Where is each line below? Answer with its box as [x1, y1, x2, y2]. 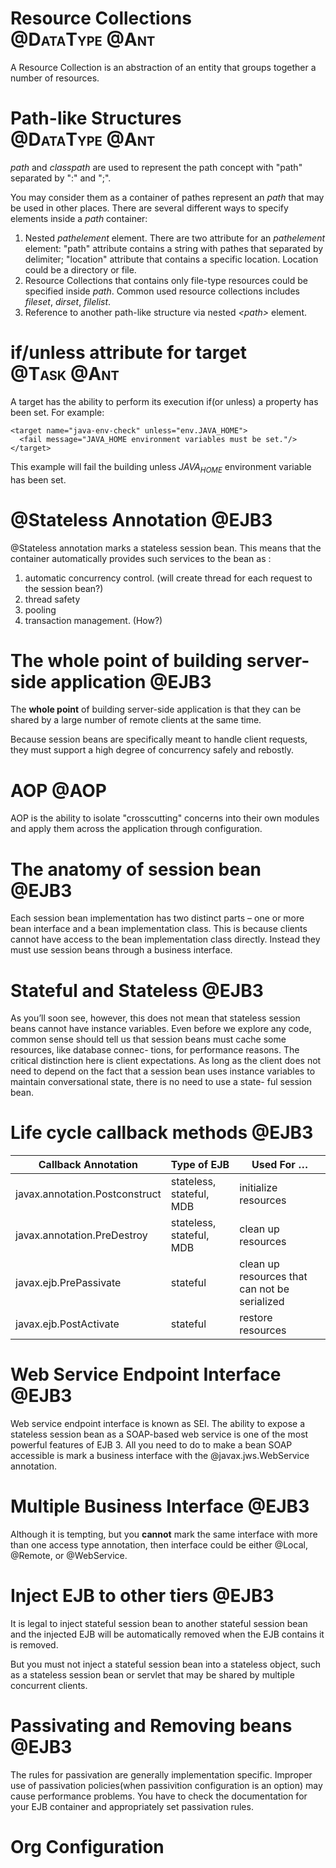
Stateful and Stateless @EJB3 [10, 979, 264, 1002]
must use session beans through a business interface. [10, 944, 233, 956]
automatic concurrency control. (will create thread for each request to [24, 572, 313, 584]
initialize [239, 1181, 278, 1195]
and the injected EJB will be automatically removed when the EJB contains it [10, 1628, 325, 1641]
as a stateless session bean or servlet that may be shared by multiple [10, 1669, 295, 1681]
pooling [24, 603, 57, 616]
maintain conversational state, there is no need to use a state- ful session [10, 1076, 312, 1088]
